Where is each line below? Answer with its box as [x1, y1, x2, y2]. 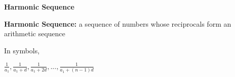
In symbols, [4, 45, 40, 55]
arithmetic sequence [4, 28, 66, 39]
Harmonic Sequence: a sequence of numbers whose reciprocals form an [4, 18, 231, 29]
